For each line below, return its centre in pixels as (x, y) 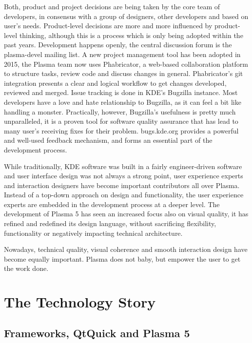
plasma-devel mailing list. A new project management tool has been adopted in (122, 54)
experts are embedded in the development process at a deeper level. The (112, 204)
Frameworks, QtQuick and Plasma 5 (97, 333)
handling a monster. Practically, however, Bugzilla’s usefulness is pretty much (120, 111)
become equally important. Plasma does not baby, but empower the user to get (122, 258)
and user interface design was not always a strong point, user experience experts (124, 176)
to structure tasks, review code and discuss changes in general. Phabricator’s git (124, 73)
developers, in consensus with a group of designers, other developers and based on (126, 16)
